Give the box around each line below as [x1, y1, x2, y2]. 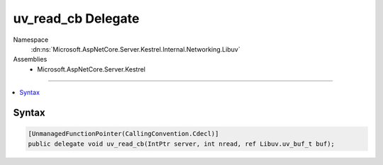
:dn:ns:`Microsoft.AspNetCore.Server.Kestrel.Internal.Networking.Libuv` [30, 45, 240, 53]
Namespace [13, 35, 49, 44]
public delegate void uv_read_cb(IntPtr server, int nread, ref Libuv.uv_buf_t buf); [28, 140, 335, 148]
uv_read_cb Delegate [13, 11, 140, 26]
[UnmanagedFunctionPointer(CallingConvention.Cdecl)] [28, 130, 219, 138]
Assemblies [13, 55, 48, 64]
